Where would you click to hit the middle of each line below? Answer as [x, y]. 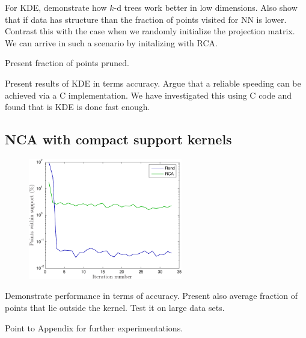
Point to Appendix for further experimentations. [94, 327]
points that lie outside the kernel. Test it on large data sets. [115, 308]
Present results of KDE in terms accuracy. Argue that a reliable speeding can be [153, 83]
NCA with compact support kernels [118, 139]
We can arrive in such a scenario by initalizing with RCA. [111, 42]
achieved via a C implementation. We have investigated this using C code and [148, 95]
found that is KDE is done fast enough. [78, 107]
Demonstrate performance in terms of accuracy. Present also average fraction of [151, 296]
